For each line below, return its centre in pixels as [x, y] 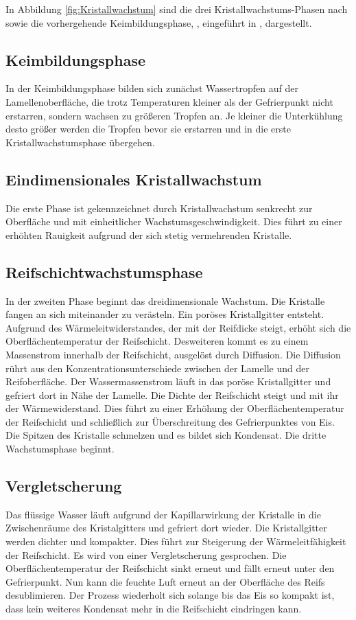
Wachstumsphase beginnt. [60, 449]
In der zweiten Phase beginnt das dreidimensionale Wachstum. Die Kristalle [165, 300]
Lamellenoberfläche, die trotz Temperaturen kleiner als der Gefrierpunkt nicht [169, 101]
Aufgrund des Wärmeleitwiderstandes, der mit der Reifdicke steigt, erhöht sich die [178, 327]
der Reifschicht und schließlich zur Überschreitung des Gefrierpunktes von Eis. [170, 421]
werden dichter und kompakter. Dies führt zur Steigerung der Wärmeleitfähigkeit [176, 541]
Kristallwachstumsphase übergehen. [80, 142]
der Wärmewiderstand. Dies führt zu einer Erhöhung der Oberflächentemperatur [175, 408]
